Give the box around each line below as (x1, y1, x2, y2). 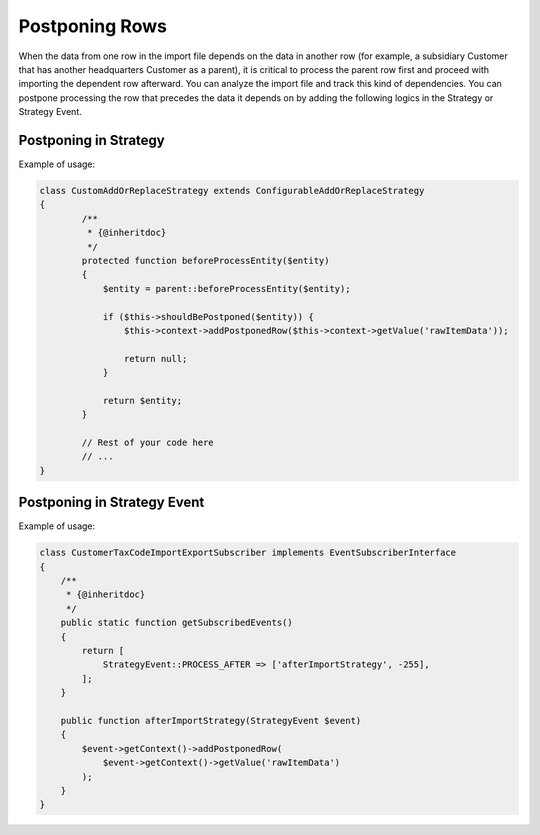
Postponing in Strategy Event (18, 494, 205, 511)
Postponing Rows (18, 15, 167, 37)
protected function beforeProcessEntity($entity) (81, 255, 330, 266)
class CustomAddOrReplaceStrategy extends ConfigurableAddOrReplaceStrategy (39, 185, 425, 196)
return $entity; (102, 395, 183, 406)
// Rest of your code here (81, 437, 214, 449)
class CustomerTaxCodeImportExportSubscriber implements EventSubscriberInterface (39, 547, 457, 559)
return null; (123, 353, 188, 364)
